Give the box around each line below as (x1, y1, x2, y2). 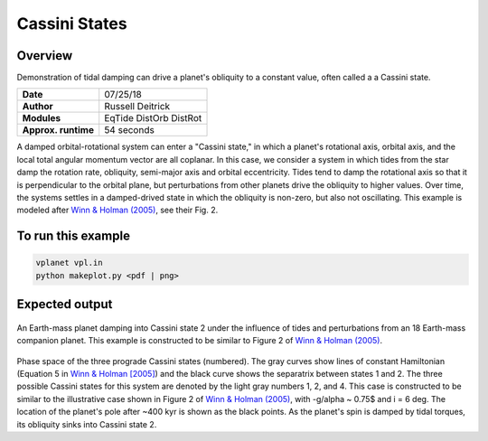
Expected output (16, 296, 113, 312)
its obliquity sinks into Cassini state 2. (16, 418, 157, 429)
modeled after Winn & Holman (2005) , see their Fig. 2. (16, 204, 219, 216)
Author (22, 100, 53, 113)
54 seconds (104, 124, 155, 136)
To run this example (16, 229, 131, 244)
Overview (16, 48, 73, 63)
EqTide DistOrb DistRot (104, 112, 202, 125)
